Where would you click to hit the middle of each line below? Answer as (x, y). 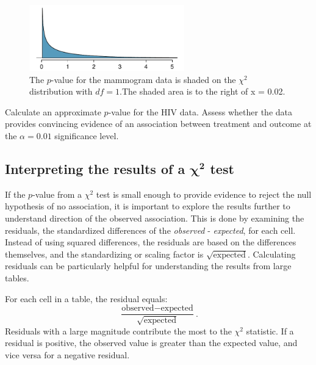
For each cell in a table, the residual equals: (86, 298)
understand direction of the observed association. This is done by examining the (155, 218)
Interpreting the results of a (95, 169)
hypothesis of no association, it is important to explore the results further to (148, 206)
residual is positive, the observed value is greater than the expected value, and (151, 343)
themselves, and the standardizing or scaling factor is (104, 254)
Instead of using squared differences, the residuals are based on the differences (151, 242)
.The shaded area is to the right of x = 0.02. (203, 91)
